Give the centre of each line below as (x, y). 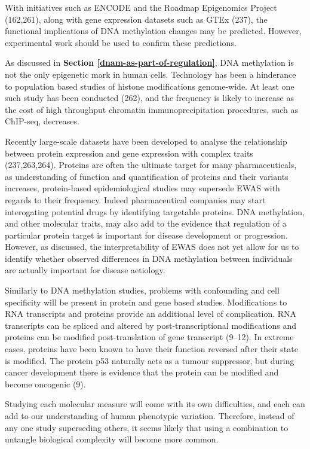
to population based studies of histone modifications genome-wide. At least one (150, 86)
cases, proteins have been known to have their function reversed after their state (151, 349)
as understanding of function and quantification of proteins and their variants (147, 176)
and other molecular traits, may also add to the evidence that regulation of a (146, 223)
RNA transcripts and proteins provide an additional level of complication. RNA (151, 314)
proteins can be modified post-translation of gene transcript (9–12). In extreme (149, 337)
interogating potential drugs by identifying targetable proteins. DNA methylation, (155, 211)
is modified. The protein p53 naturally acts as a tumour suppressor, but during (150, 360)
